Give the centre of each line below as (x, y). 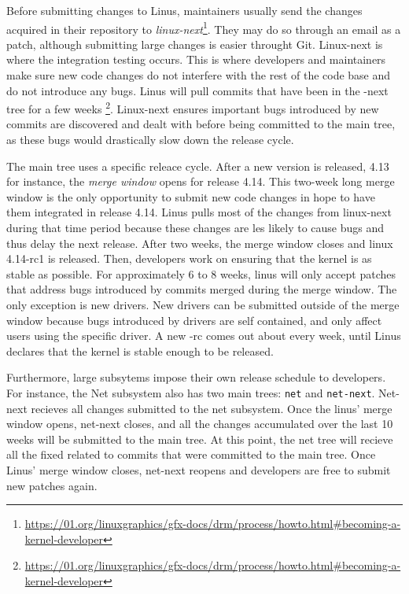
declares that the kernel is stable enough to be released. (140, 350)
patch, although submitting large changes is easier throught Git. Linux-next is (195, 44)
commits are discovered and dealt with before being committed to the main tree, (201, 124)
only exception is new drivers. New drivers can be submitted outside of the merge (203, 304)
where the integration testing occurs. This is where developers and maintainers (196, 59)
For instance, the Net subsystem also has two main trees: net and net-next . (191, 392)
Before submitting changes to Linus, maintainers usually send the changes (184, 10)
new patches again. (52, 485)
